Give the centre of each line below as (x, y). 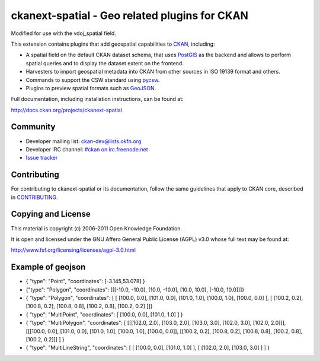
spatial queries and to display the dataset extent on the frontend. (105, 63)
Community (33, 127)
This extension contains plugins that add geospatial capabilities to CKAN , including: (113, 44)
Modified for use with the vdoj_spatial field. (64, 33)
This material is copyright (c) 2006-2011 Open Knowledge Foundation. (97, 228)
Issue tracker (42, 158)
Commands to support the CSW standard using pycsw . (93, 80)
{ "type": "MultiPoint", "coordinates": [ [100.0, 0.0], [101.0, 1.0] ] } (104, 314)
